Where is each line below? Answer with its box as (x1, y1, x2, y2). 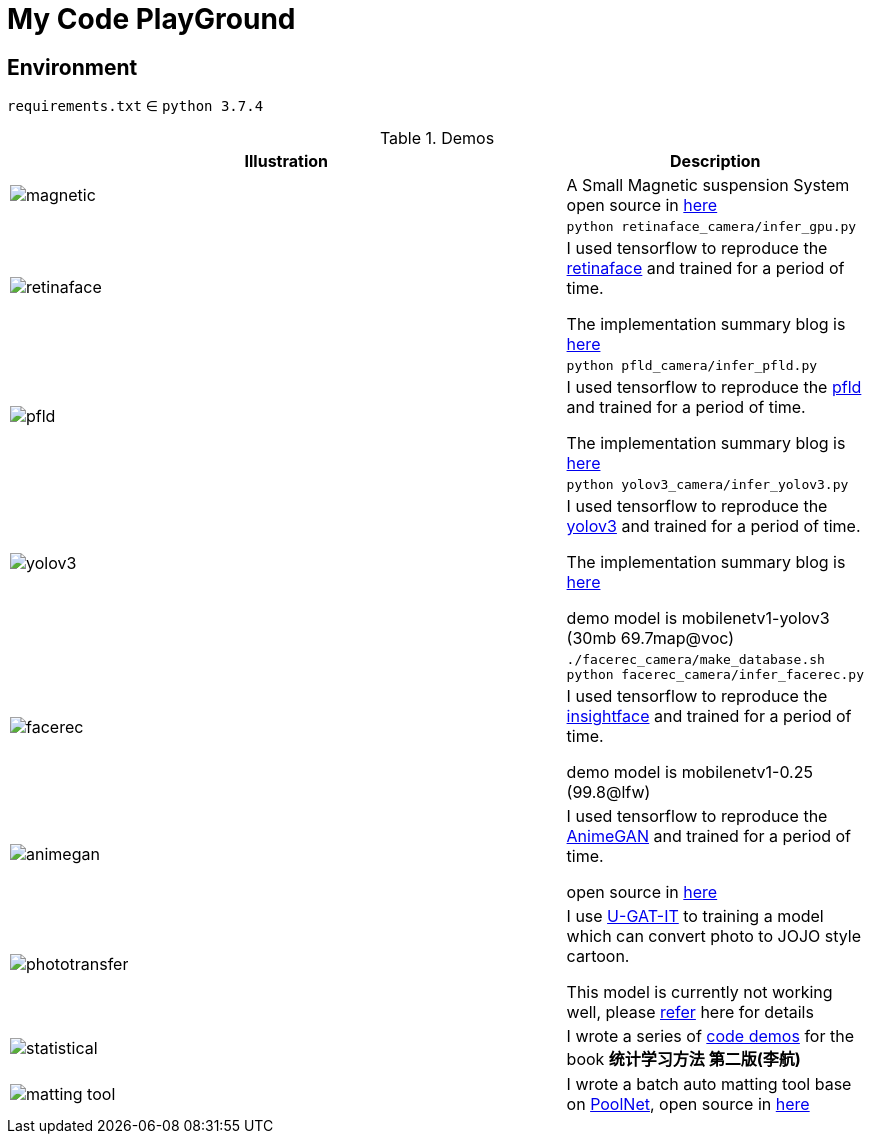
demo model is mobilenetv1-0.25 (566, 762, 813, 783)
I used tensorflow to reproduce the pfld (566, 377, 862, 398)
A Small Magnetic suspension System (566, 175, 850, 196)
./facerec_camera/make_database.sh (566, 652, 825, 668)
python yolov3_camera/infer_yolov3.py (566, 477, 849, 493)
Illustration (244, 151, 329, 172)
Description (670, 151, 761, 172)
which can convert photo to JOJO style (566, 926, 862, 947)
